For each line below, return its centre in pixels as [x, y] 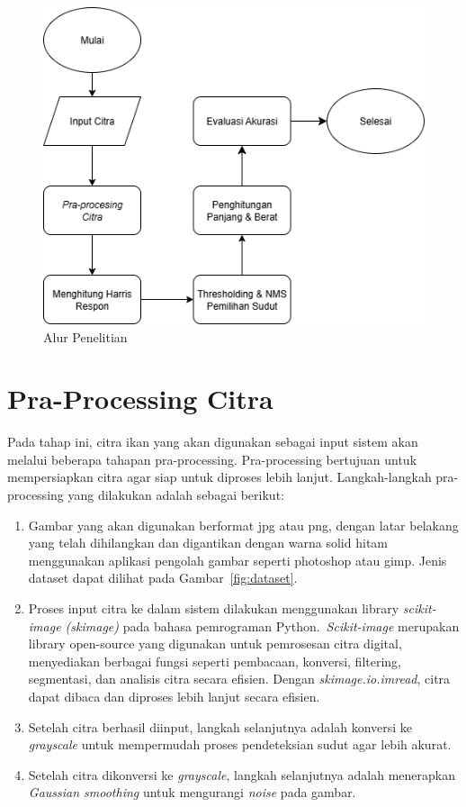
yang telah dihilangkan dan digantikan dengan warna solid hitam [208, 543]
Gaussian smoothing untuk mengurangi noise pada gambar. [192, 792]
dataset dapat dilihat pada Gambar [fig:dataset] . [163, 578]
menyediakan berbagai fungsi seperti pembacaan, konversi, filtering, [215, 661]
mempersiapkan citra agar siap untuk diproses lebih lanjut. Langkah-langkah [220, 477]
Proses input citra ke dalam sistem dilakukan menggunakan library [214, 608]
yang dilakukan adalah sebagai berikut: [176, 495]
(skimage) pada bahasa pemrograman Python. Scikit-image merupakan [262, 626]
